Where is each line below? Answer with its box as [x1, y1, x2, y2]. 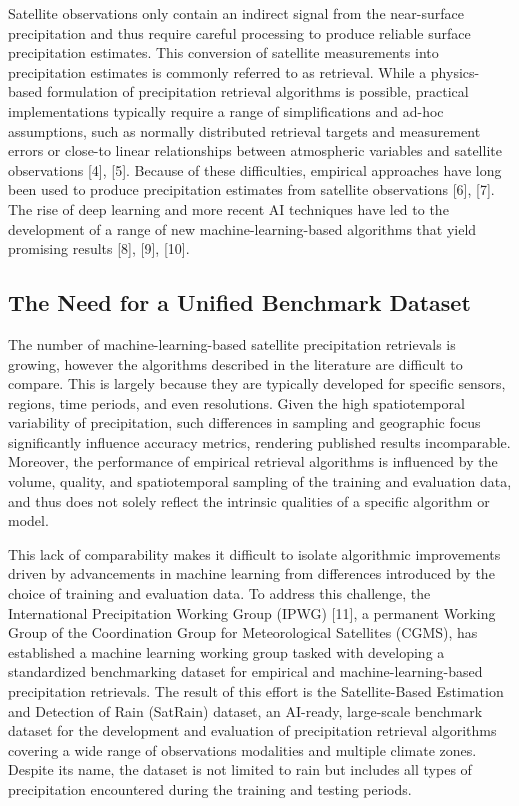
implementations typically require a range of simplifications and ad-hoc [8, 100, 444, 121]
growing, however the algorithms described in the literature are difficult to [8, 353, 463, 374]
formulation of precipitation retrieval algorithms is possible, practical [46, 81, 469, 102]
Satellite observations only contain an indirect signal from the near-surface [8, 3, 464, 23]
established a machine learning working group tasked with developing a [8, 641, 445, 662]
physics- [430, 61, 480, 82]
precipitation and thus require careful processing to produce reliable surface [8, 22, 471, 43]
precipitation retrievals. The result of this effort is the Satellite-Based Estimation [8, 681, 504, 702]
